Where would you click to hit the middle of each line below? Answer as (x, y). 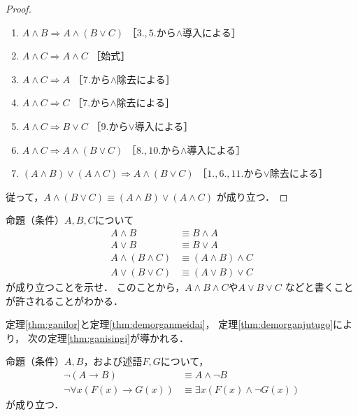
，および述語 (113, 361)
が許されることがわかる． (64, 300)
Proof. (19, 8)
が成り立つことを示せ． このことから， (95, 287)
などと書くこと (319, 287)
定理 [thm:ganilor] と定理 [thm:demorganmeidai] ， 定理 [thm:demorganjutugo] (170, 324)
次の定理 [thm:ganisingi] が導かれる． (108, 337)
